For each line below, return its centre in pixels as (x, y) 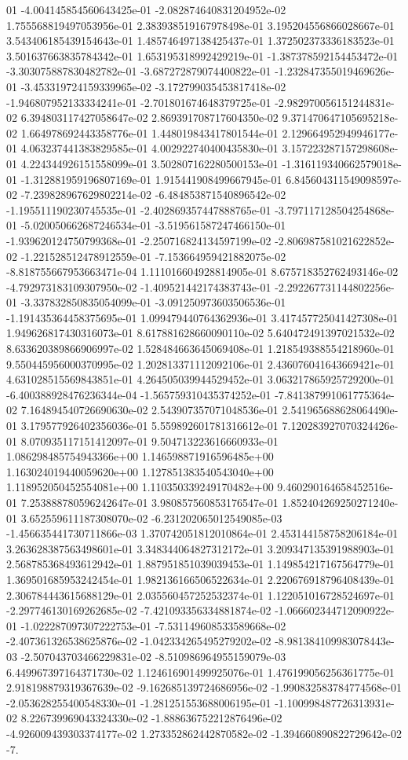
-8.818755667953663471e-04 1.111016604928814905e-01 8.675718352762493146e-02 (202, 272)
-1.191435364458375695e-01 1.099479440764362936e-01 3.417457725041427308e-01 (202, 317)
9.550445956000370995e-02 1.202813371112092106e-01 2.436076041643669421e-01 (200, 363)
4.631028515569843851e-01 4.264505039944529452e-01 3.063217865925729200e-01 (200, 379)
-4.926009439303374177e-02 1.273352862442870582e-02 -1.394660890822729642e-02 (204, 733)
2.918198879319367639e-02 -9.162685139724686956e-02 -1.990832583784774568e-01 (204, 687)
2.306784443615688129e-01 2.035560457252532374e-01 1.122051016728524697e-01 (200, 595)
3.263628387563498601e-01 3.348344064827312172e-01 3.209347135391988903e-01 (200, 548)
